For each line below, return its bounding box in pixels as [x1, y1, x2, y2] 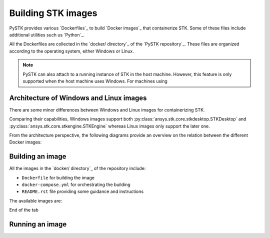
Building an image [9, 152, 66, 161]
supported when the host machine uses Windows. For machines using [22, 78, 167, 84]
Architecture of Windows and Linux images [9, 93, 147, 102]
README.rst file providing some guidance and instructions [21, 188, 144, 194]
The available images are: [9, 197, 62, 203]
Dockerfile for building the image [21, 174, 95, 180]
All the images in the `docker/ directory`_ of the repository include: [9, 165, 146, 171]
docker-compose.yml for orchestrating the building [21, 181, 131, 187]
